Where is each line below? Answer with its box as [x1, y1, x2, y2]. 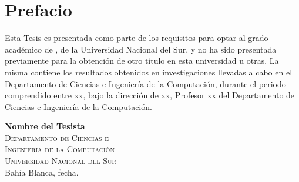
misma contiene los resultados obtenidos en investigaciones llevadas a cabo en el [5, 66, 293, 78]
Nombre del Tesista [5, 120, 85, 132]
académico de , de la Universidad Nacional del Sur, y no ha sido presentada [5, 43, 277, 55]
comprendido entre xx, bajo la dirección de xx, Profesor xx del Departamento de [5, 89, 295, 101]
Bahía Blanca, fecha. [5, 166, 79, 178]
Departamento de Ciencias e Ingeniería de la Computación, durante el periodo [5, 77, 286, 90]
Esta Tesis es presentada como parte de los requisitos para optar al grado [5, 32, 268, 44]
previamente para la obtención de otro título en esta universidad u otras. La [5, 54, 279, 67]
